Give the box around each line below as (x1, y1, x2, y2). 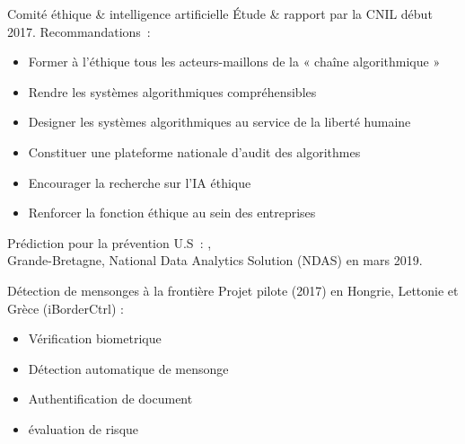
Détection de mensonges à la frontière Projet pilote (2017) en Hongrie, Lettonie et (7, 280, 459, 299)
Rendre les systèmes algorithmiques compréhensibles (28, 82, 317, 101)
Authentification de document (28, 389, 193, 408)
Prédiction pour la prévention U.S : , (7, 233, 212, 252)
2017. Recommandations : (7, 22, 151, 40)
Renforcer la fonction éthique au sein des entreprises (28, 203, 316, 222)
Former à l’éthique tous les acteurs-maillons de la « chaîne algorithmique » (28, 52, 441, 71)
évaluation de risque (28, 419, 139, 438)
